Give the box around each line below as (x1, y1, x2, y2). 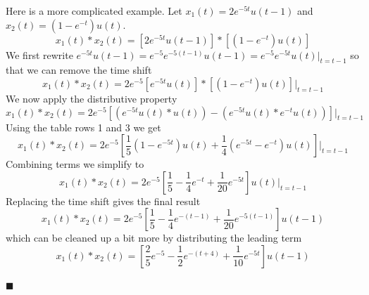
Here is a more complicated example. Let (6, 4, 182, 18)
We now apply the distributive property (6, 91, 177, 105)
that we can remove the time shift (6, 63, 152, 77)
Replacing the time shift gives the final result (6, 193, 201, 208)
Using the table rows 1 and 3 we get (6, 119, 161, 134)
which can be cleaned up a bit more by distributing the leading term (6, 230, 302, 245)
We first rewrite (6, 47, 73, 62)
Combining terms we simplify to (6, 157, 144, 171)
